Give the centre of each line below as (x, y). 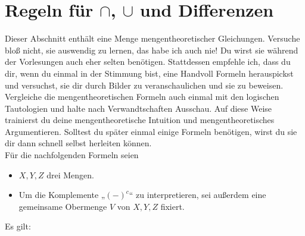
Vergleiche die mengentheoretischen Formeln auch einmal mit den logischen (142, 97)
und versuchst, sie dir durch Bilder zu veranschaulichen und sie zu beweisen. (144, 85)
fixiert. (172, 206)
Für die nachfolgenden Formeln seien (72, 155)
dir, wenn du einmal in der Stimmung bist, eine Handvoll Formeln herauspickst (149, 73)
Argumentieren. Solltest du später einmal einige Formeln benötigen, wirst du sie (151, 131)
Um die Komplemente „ (62, 195)
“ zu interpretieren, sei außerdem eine (197, 195)
